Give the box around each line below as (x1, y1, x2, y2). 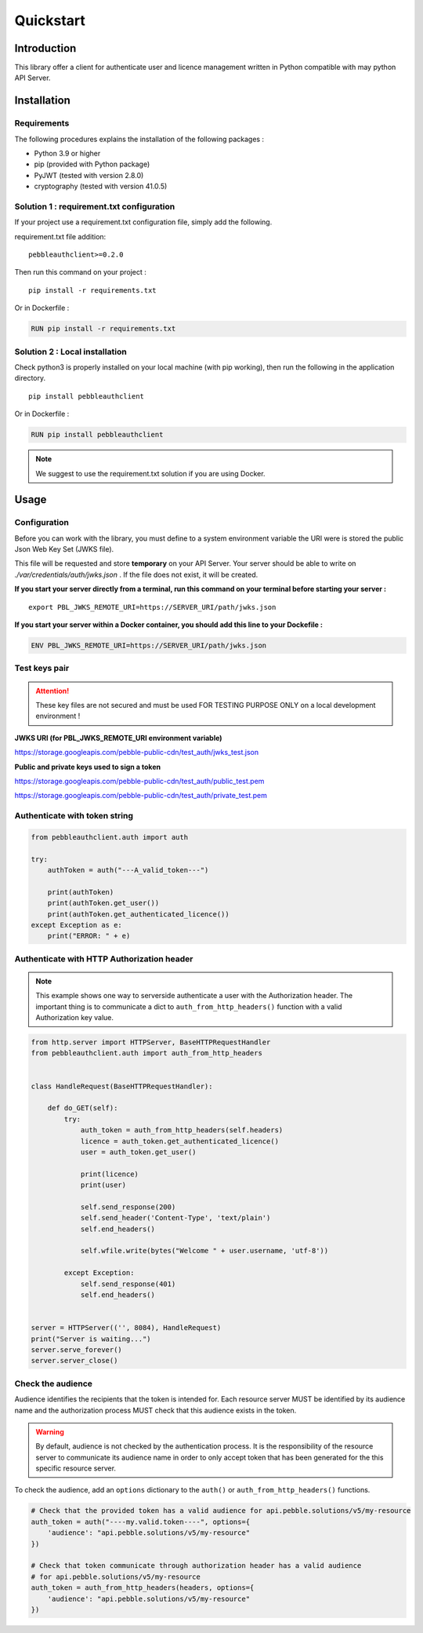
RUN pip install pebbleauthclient (31, 430, 164, 439)
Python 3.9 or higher (34, 149, 101, 158)
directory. (14, 374, 46, 383)
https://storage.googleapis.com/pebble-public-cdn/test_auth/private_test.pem (14, 791, 268, 800)
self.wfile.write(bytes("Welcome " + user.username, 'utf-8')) (80, 1246, 329, 1256)
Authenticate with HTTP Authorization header (14, 953, 193, 964)
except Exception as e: (31, 920, 123, 929)
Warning (35, 1427, 64, 1436)
